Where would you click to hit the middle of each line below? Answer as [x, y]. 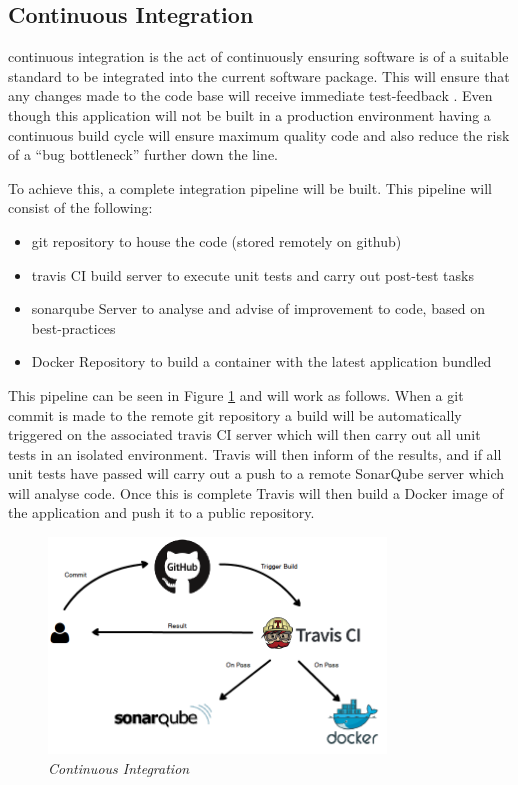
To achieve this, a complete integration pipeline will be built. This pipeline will [250, 187]
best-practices [73, 327]
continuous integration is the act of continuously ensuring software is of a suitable [258, 56]
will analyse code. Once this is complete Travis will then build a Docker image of [256, 492]
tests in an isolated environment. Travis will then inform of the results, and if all [255, 453]
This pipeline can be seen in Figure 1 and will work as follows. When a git [236, 394]
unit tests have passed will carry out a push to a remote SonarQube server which [256, 473]
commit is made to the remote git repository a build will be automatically [235, 414]
